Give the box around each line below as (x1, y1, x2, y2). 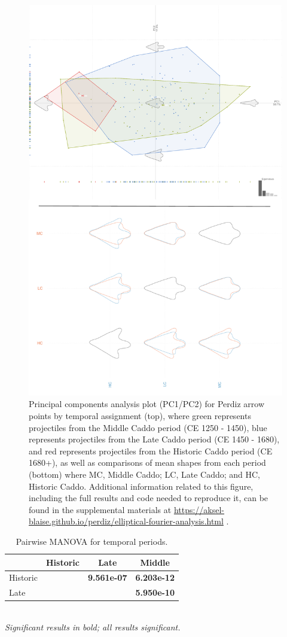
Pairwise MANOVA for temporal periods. (16, 535, 168, 548)
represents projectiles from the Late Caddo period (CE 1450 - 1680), (29, 433, 280, 445)
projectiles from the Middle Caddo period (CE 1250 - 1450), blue (29, 421, 267, 433)
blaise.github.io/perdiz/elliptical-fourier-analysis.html (29, 515, 224, 527)
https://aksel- (173, 503, 225, 515)
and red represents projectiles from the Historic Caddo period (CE (29, 444, 273, 457)
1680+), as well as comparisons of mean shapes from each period (29, 456, 266, 469)
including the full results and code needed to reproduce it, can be (29, 492, 268, 504)
